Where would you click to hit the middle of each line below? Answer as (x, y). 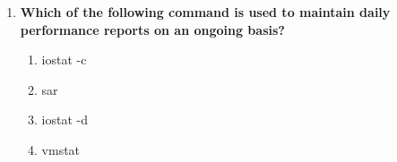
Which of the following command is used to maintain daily (205, 12)
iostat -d (65, 119)
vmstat (61, 149)
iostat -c (64, 60)
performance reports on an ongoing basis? (152, 29)
